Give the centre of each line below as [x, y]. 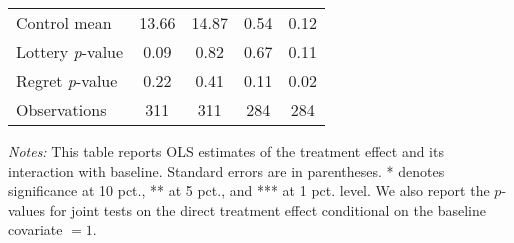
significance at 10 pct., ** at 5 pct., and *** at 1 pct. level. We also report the [249, 190]
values [27, 209]
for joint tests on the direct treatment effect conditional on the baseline [267, 209]
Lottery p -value [70, 51]
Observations [61, 109]
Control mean [64, 22]
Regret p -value [67, 80]
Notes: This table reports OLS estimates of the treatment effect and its [226, 151]
